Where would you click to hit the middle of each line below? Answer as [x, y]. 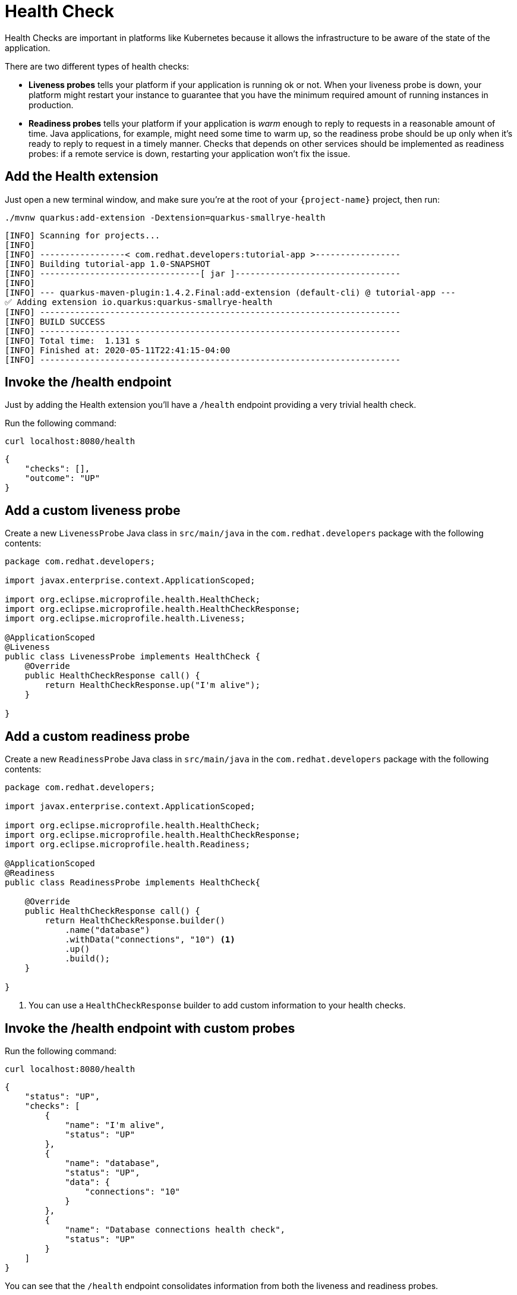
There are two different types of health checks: [97, 66]
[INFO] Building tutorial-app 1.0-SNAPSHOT [108, 264]
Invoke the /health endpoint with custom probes [150, 1028]
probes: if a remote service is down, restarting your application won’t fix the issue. [190, 153]
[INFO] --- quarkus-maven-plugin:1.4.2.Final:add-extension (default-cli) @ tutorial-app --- [230, 292]
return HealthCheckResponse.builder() [135, 921]
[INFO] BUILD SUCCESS [55, 321]
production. [51, 105]
